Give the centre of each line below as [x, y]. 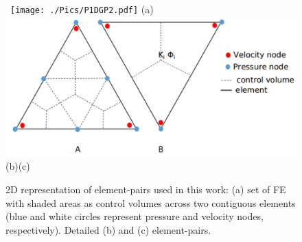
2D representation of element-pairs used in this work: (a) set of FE [146, 189]
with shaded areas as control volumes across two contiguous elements [151, 202]
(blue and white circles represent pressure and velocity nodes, [135, 216]
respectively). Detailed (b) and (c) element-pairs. [108, 229]
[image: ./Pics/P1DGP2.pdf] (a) [82, 9]
